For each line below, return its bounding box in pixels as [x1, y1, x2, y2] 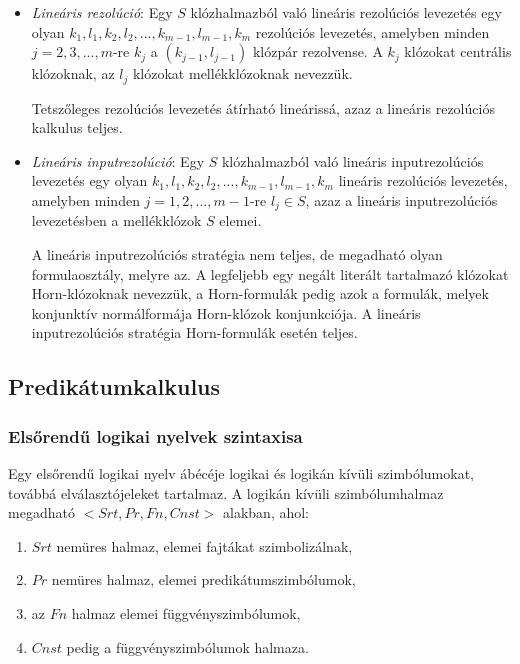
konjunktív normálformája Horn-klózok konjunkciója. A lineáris [31, 302, 421, 323]
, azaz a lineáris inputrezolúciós [305, 190, 498, 211]
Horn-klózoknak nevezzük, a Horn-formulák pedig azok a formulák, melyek [31, 283, 489, 304]
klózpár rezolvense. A [252, 41, 383, 62]
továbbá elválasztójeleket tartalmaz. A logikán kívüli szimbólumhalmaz [8, 482, 444, 503]
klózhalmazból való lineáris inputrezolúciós [221, 150, 484, 171]
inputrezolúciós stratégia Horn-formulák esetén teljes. [31, 322, 358, 343]
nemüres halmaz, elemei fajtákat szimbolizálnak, [56, 535, 353, 556]
